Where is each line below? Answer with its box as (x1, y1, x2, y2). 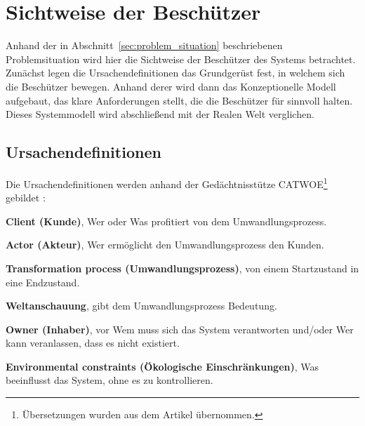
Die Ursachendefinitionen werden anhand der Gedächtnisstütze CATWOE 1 (6, 174, 328, 191)
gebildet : (6, 190, 46, 205)
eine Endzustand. (6, 274, 80, 289)
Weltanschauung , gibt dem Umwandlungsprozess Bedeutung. (6, 298, 277, 313)
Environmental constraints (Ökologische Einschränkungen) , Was (6, 359, 319, 373)
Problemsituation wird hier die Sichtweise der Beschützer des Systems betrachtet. (6, 51, 356, 66)
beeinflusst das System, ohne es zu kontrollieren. (6, 373, 213, 387)
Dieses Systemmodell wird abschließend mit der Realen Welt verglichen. (6, 107, 314, 121)
